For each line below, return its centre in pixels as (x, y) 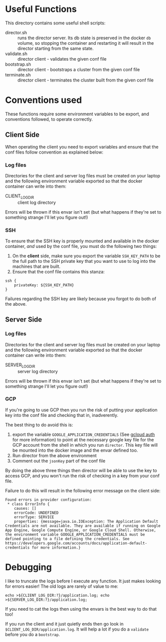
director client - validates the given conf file (62, 59)
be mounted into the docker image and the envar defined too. (75, 450)
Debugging (28, 567)
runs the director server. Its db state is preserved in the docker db (84, 38)
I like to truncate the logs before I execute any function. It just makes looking (83, 581)
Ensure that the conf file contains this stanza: (58, 272)
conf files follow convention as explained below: (54, 152)
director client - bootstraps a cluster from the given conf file (79, 69)
